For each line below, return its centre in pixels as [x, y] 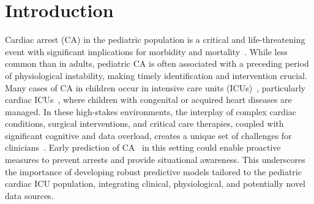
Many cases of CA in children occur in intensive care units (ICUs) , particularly [155, 87]
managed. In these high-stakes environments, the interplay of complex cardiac [151, 111]
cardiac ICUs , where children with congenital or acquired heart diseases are [148, 100]
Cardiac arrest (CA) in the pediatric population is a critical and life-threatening [155, 40]
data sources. [29, 195]
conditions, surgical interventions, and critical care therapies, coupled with [144, 123]
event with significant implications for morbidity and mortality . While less [146, 51]
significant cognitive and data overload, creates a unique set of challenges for [148, 135]
